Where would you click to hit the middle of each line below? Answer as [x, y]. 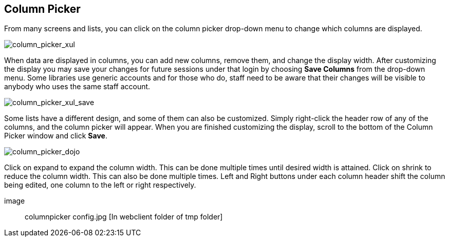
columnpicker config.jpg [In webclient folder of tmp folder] [124, 217]
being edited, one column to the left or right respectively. [100, 185]
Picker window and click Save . [56, 136]
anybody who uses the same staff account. [77, 87]
